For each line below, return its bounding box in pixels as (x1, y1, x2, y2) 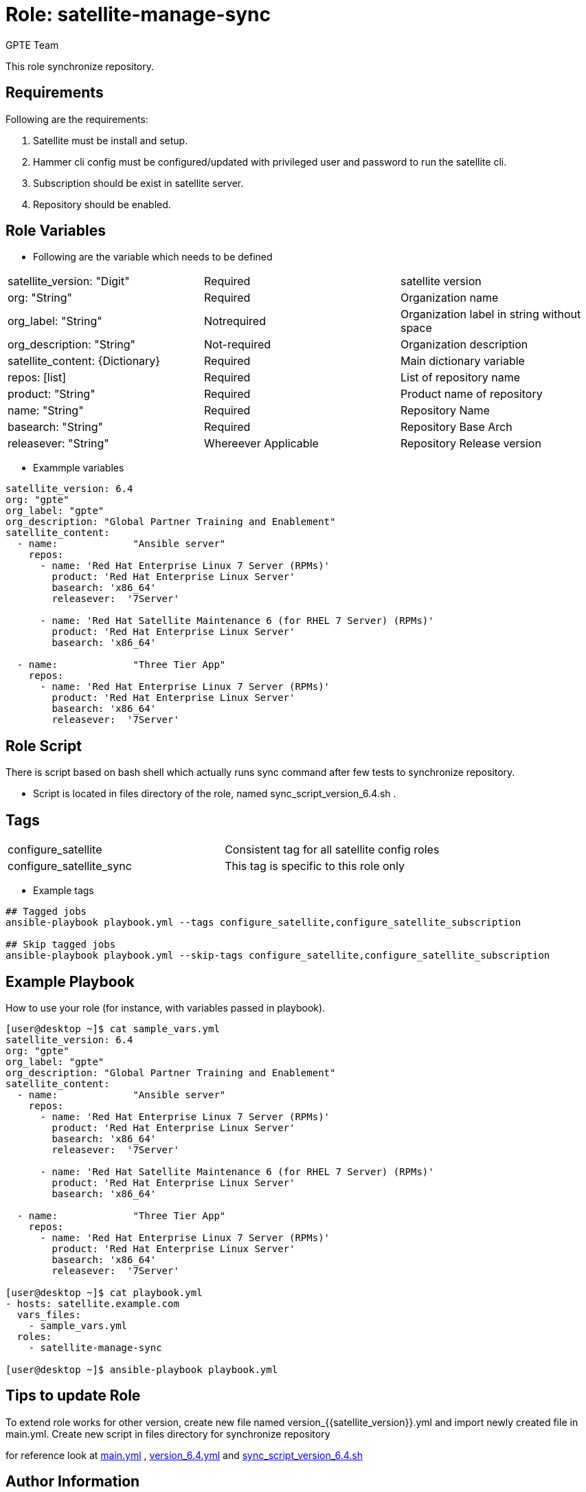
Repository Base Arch (400, 420, 512, 434)
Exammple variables (33, 462, 124, 474)
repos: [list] (8, 370, 67, 385)
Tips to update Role (5, 1387, 141, 1405)
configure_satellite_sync (8, 859, 132, 873)
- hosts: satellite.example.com (5, 1298, 179, 1309)
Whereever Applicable (203, 436, 319, 451)
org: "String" (8, 291, 72, 305)
